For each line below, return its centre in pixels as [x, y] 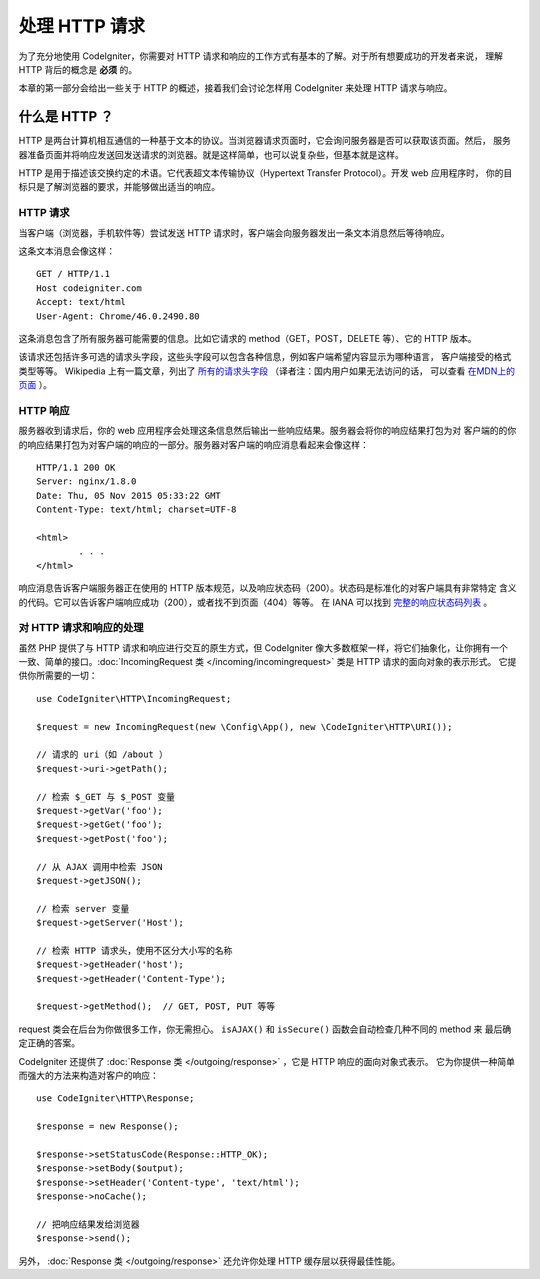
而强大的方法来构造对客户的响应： [88, 1075]
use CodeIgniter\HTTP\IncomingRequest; [134, 698]
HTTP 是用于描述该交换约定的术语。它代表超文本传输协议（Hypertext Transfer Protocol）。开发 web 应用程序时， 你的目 [265, 173]
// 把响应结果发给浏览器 [88, 1224]
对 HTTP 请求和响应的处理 [81, 628]
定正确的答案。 [49, 1043]
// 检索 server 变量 [83, 908]
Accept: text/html [81, 302]
